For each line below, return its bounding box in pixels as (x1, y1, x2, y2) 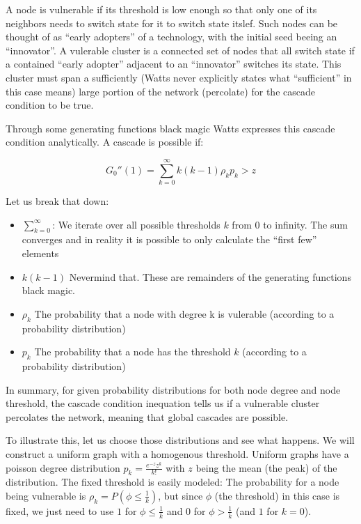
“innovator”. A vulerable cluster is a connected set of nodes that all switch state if (6, 43, 355, 57)
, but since (158, 488, 203, 502)
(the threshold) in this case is (214, 488, 340, 502)
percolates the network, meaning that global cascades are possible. (6, 409, 289, 424)
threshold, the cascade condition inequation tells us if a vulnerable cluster (6, 396, 320, 410)
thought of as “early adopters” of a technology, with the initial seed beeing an (6, 29, 337, 44)
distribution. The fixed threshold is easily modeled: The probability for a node (6, 475, 339, 489)
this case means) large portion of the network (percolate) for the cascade (6, 84, 315, 98)
